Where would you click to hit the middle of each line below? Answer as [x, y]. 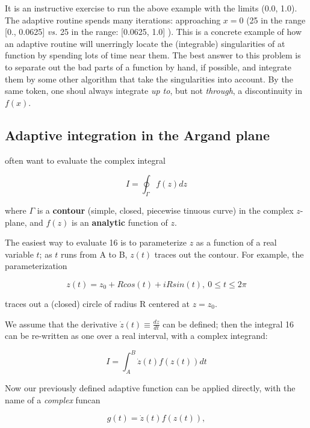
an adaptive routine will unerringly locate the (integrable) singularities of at [145, 43]
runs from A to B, [94, 254]
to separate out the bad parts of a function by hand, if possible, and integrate [148, 67]
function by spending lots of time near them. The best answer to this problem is [153, 55]
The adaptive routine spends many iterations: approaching [113, 20]
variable [19, 254]
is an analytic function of [119, 222]
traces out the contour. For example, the [229, 254]
